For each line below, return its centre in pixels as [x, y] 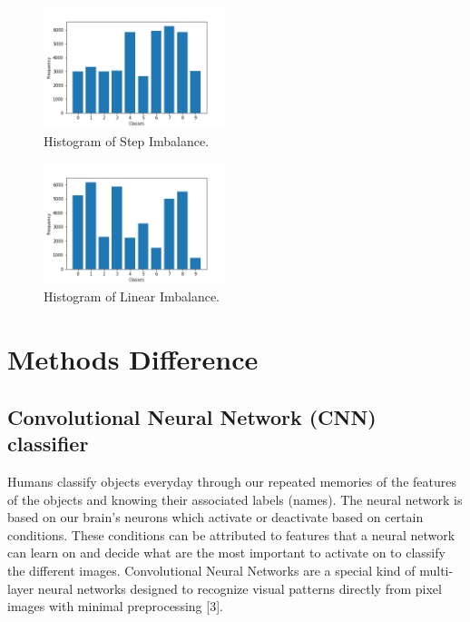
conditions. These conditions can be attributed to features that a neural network [231, 534]
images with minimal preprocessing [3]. [115, 606]
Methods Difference [133, 359]
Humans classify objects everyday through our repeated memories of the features [232, 481]
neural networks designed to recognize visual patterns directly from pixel [240, 588]
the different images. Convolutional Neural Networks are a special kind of [211, 570]
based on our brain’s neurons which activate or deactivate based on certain [215, 517]
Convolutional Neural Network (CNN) [192, 416]
